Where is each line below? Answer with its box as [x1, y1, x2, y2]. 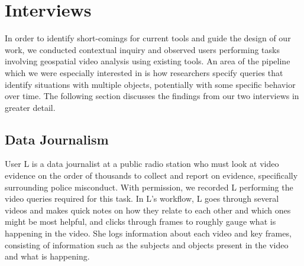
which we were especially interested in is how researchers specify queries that [5, 66, 283, 78]
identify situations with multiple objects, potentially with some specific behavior [5, 78, 296, 90]
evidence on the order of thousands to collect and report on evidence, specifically [5, 169, 298, 182]
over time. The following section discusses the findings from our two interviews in [5, 90, 299, 102]
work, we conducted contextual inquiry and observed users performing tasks [5, 43, 280, 55]
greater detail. [5, 101, 56, 113]
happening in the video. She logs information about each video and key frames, [5, 227, 292, 239]
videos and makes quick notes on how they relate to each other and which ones [5, 203, 291, 216]
